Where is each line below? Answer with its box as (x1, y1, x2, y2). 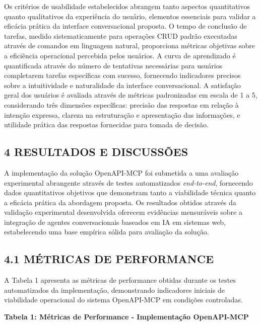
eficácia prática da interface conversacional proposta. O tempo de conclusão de (4, 21, 247, 31)
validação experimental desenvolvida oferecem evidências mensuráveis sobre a (4, 207, 242, 217)
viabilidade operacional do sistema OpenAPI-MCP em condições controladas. (4, 294, 243, 305)
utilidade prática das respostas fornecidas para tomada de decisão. (4, 119, 209, 130)
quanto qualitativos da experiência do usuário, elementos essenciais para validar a (4, 11, 256, 21)
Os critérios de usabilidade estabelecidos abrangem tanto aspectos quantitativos (4, 1, 250, 11)
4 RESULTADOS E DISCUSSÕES (4, 144, 188, 159)
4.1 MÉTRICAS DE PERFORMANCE (4, 251, 214, 267)
